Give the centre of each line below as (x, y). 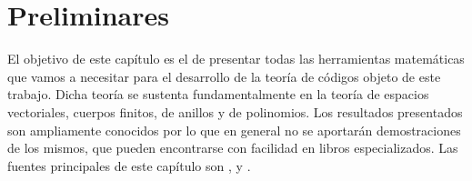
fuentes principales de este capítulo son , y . (129, 165)
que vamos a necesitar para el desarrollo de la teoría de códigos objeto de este (224, 76)
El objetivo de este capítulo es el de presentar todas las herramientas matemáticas (236, 59)
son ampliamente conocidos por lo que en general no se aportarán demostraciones (234, 130)
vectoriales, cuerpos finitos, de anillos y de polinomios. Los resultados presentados (235, 111)
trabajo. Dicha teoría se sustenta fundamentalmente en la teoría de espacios (218, 94)
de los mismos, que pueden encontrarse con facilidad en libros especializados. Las (233, 148)
